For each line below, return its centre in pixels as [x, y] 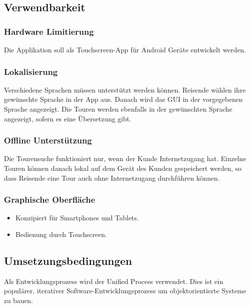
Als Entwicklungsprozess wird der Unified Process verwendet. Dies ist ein [114, 281]
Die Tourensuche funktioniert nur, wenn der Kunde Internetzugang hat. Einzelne [125, 158]
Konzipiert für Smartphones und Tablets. [77, 218]
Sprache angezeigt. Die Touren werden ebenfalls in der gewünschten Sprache [118, 109]
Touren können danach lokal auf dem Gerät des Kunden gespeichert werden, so [123, 168]
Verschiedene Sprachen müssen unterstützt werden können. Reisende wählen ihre [125, 89]
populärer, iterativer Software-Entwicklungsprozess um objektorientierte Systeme [125, 291]
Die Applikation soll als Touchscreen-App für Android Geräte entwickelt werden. [125, 49]
